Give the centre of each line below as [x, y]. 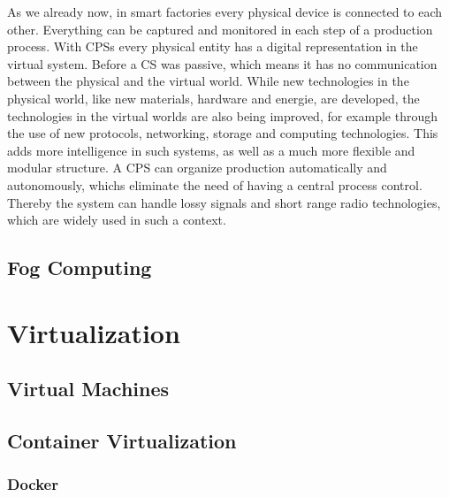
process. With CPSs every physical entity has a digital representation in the [213, 46]
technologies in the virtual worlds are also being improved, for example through [222, 115]
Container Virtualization [122, 441]
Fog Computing [80, 268]
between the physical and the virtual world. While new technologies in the [208, 81]
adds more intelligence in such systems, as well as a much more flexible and [211, 150]
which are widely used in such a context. [117, 220]
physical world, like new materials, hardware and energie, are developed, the [213, 98]
